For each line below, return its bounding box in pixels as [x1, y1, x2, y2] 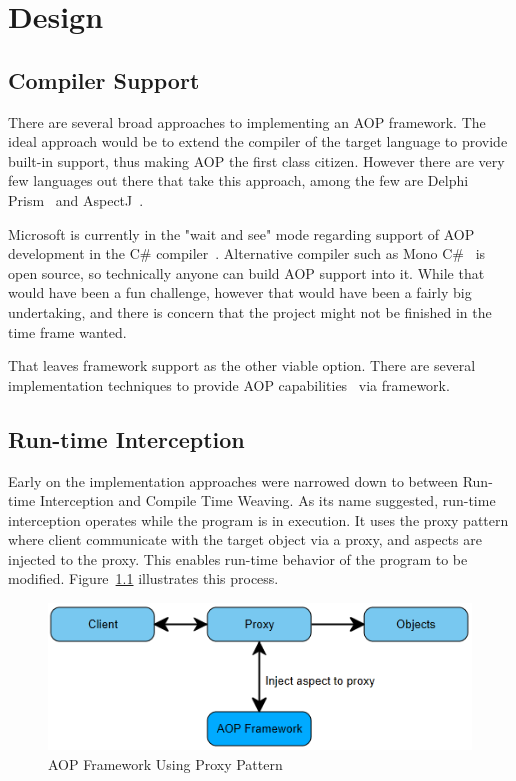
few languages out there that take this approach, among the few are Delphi [8, 170, 469, 191]
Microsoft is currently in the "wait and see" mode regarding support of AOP [8, 223, 475, 244]
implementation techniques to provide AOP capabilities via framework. [8, 374, 450, 395]
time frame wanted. [8, 321, 127, 342]
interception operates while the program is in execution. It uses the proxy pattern [8, 509, 509, 530]
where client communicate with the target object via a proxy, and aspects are [8, 529, 482, 550]
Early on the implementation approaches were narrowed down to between [8, 470, 459, 491]
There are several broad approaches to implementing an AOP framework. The [8, 111, 486, 132]
